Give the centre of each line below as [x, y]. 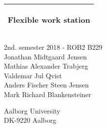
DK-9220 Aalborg [30, 120]
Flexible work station [49, 20]
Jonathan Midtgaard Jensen [45, 56]
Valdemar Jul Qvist [33, 75]
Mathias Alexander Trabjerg [46, 66]
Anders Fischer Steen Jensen [46, 85]
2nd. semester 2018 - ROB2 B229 [53, 47]
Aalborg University [32, 110]
